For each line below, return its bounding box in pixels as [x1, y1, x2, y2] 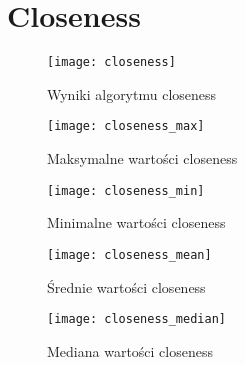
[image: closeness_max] [47, 119, 205, 134]
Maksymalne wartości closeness [47, 148, 238, 169]
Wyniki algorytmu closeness [47, 83, 217, 104]
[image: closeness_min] [47, 183, 205, 198]
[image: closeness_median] [47, 312, 226, 327]
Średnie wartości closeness [47, 276, 206, 297]
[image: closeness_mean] [47, 247, 212, 262]
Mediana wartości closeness [47, 340, 213, 361]
